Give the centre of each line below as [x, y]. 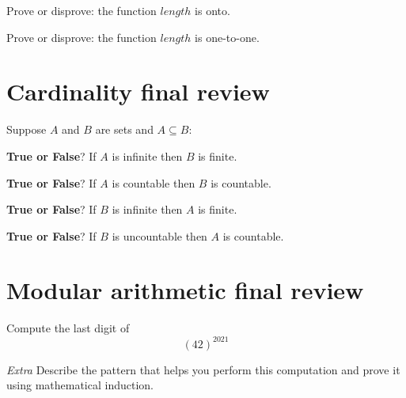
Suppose [27, 129]
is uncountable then [159, 235]
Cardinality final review [138, 91]
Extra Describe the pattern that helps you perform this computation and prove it [203, 369]
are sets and [124, 129]
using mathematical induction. [80, 385]
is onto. [212, 10]
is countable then [154, 182]
